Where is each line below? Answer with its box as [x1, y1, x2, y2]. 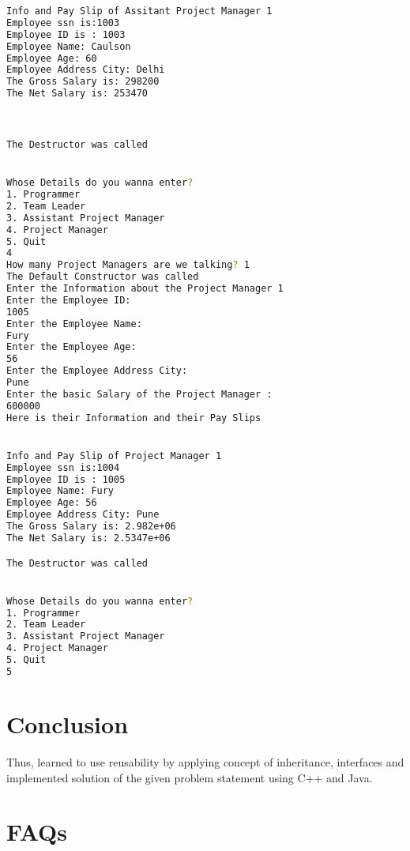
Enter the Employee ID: [6, 294, 131, 306]
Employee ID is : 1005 [6, 473, 126, 485]
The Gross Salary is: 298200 [6, 76, 160, 88]
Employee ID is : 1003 [6, 28, 126, 40]
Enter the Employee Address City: [6, 365, 188, 377]
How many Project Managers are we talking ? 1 [6, 259, 250, 271]
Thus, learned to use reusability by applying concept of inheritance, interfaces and [6, 753, 404, 770]
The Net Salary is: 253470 [6, 88, 148, 100]
